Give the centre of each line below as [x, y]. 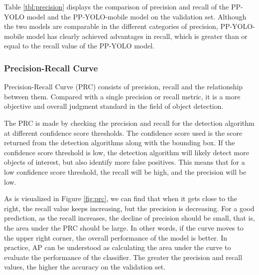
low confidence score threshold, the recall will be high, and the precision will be [125, 171]
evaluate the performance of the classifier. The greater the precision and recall [123, 257]
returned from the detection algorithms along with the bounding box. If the [120, 142]
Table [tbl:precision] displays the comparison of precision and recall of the [117, 6]
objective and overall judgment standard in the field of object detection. [114, 106]
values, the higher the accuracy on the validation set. [85, 267]
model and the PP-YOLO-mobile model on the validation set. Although [136, 16]
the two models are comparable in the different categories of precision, [111, 26]
